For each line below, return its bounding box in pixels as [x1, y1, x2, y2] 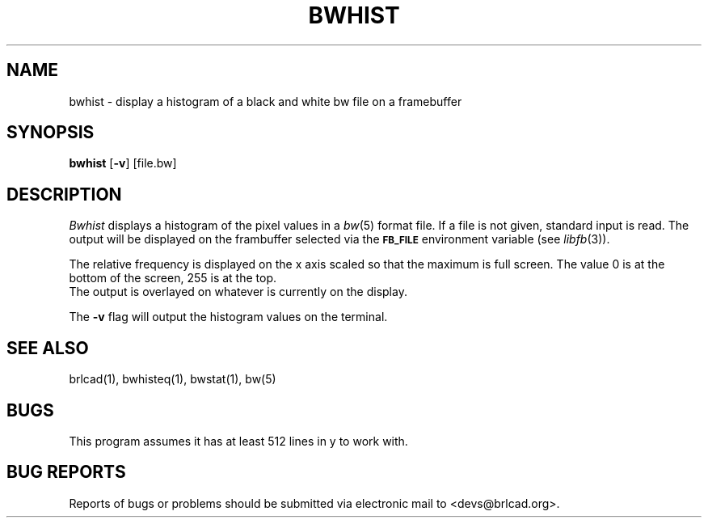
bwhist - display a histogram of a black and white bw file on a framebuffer [69, 94, 462, 108]
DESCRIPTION [6, 184, 122, 205]
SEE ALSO [6, 337, 89, 358]
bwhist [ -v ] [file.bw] [69, 156, 177, 171]
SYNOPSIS [6, 122, 95, 143]
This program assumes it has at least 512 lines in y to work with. [69, 433, 408, 448]
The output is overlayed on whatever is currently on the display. [69, 285, 407, 299]
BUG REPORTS [6, 462, 126, 483]
